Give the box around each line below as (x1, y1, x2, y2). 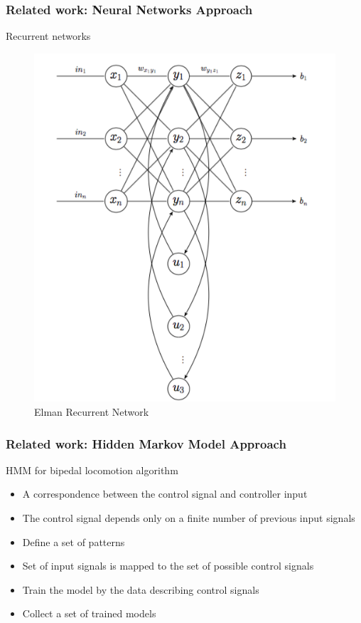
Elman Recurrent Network (34, 404, 149, 419)
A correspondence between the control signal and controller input (22, 486, 308, 501)
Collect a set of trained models (22, 606, 156, 621)
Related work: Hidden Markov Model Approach (6, 434, 286, 452)
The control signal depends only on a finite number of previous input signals (22, 511, 355, 525)
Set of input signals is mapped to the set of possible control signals (22, 558, 314, 573)
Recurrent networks (6, 28, 91, 43)
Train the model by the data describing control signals (22, 582, 259, 597)
